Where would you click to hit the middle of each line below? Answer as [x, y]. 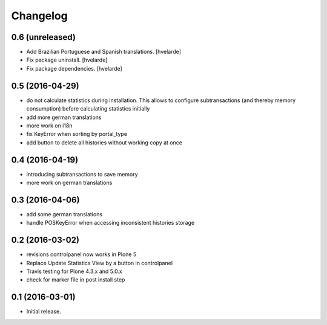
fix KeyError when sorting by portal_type [77, 134]
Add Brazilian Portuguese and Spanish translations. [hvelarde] [104, 52]
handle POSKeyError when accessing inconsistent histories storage [111, 223]
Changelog [39, 16]
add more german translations [64, 117]
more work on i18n [49, 125]
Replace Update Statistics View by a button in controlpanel [99, 263]
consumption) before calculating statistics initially [88, 109]
